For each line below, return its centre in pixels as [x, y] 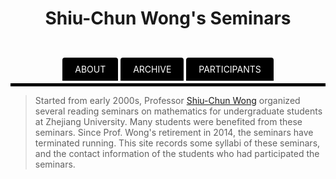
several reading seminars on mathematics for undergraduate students [178, 111]
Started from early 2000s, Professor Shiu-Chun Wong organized [167, 101]
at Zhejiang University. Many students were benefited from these [168, 122]
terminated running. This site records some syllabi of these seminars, [177, 143]
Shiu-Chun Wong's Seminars [168, 18]
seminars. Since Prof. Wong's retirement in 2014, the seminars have [174, 133]
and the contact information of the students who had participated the [177, 154]
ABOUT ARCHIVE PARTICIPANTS [168, 69]
